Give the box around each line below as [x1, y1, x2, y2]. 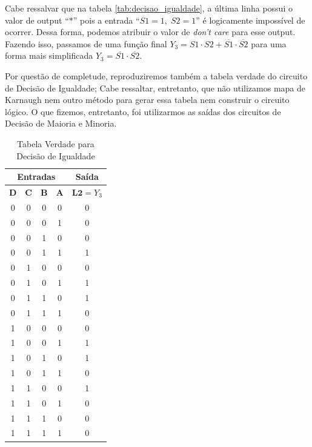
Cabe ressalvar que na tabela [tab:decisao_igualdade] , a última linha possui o [5, 2, 293, 14]
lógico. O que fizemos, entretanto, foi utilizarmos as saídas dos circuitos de [5, 105, 281, 118]
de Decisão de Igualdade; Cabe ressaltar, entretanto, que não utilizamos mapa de [5, 81, 306, 94]
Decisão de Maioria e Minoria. [5, 117, 117, 130]
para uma [251, 37, 287, 50]
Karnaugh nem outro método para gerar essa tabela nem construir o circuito [5, 93, 290, 106]
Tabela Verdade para [17, 137, 95, 150]
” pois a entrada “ [73, 13, 140, 26]
